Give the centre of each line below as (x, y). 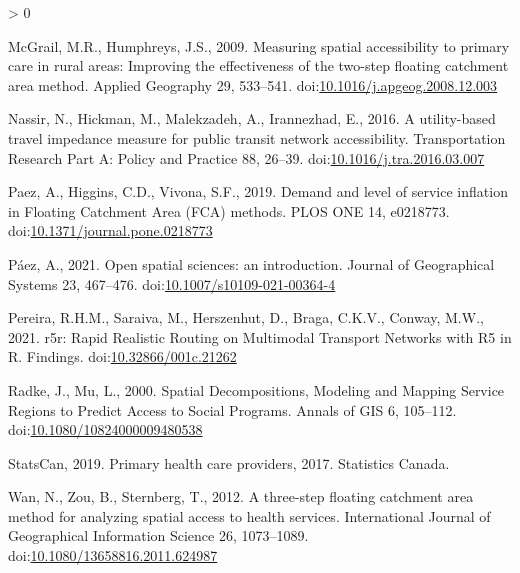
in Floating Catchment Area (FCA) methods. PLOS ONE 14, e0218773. (229, 210)
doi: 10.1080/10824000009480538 (105, 429)
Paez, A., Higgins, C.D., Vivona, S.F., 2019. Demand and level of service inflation (258, 191)
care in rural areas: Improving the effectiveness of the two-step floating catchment (258, 65)
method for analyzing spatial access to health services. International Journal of (249, 515)
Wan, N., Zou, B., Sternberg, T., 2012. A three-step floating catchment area (241, 496)
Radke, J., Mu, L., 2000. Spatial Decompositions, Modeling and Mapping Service (256, 389)
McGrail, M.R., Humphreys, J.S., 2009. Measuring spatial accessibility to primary (259, 45)
